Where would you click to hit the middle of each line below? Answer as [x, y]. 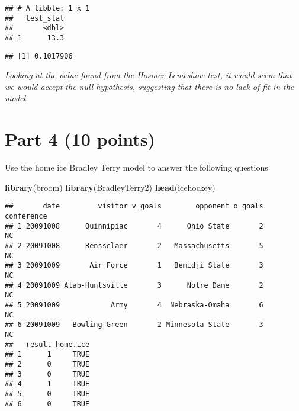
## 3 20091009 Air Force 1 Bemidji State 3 [134, 266]
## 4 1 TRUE [47, 384]
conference [26, 216]
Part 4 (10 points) [80, 139]
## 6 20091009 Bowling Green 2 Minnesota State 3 [134, 325]
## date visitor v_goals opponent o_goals [134, 206]
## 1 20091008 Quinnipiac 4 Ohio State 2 [134, 226]
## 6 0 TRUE [47, 404]
